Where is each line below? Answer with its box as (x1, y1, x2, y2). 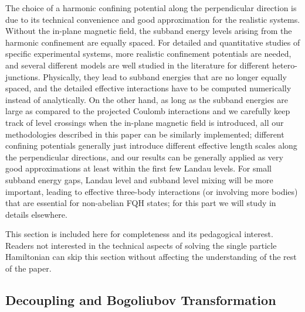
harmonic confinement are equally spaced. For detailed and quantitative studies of (5, 36, 300, 48)
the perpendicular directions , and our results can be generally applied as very (5, 150, 283, 163)
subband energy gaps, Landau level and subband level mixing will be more (5, 173, 273, 186)
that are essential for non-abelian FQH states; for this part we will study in (5, 197, 276, 209)
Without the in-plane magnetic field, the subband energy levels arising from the (5, 25, 292, 37)
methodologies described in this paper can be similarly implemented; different (5, 128, 284, 140)
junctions (5, 70, 38, 83)
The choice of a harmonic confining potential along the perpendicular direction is (5, 2, 297, 13)
